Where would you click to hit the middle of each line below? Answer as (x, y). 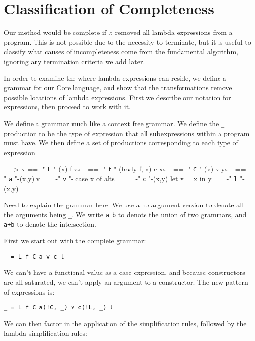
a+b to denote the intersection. (50, 224)
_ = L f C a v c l (34, 256)
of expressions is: (29, 291)
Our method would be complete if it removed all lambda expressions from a (118, 32)
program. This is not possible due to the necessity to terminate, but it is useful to (127, 42)
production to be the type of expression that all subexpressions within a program (127, 133)
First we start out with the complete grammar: (75, 241)
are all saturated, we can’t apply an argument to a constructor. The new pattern (126, 282)
